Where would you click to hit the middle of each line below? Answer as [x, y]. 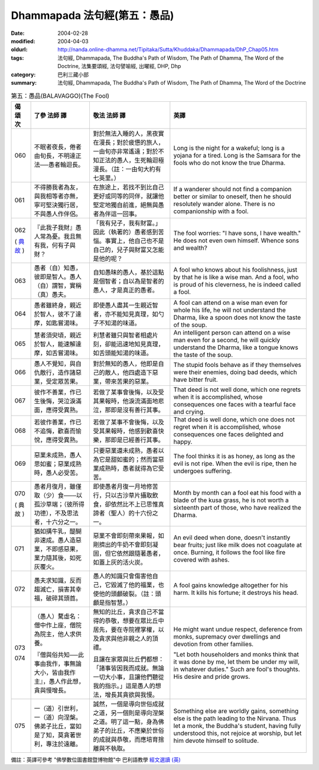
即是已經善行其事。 [138, 440]
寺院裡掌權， [141, 629]
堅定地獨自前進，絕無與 [126, 205]
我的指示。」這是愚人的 [124, 685]
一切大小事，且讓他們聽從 [129, 676]
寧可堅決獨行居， [58, 205]
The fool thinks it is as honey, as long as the [234, 456]
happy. [183, 442]
